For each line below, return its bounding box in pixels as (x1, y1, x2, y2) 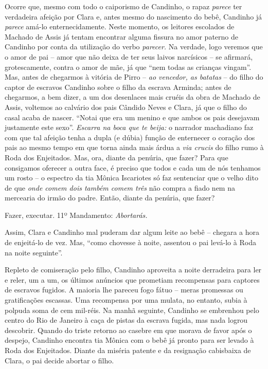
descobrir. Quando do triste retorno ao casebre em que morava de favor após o (5, 324, 252, 335)
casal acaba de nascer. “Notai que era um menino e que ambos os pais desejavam (5, 112, 260, 122)
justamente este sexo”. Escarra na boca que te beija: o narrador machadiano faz (5, 122, 254, 133)
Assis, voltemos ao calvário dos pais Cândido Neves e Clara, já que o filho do (5, 101, 247, 112)
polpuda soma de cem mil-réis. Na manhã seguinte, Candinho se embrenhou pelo (5, 304, 259, 315)
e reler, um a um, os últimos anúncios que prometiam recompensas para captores (5, 274, 260, 285)
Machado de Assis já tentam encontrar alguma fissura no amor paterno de (5, 31, 239, 42)
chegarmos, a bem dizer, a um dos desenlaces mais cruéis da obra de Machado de (5, 91, 260, 102)
